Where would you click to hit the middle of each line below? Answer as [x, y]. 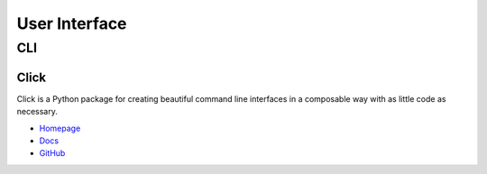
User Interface [72, 23]
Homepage [60, 128]
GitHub [52, 153]
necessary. [37, 112]
